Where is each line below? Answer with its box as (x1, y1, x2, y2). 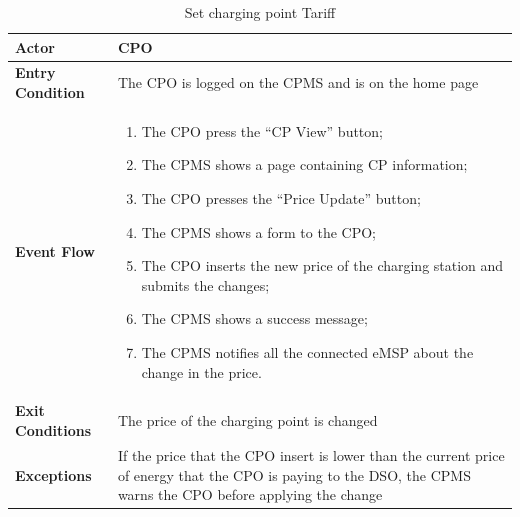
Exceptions (15, 464, 92, 485)
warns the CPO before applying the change (117, 484, 383, 505)
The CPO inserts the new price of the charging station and (141, 255, 504, 276)
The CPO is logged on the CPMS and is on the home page (117, 72, 479, 93)
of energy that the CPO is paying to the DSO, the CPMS (117, 464, 471, 485)
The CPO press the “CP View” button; (141, 120, 383, 141)
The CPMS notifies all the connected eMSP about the (141, 342, 474, 363)
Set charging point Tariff (184, 2, 336, 22)
